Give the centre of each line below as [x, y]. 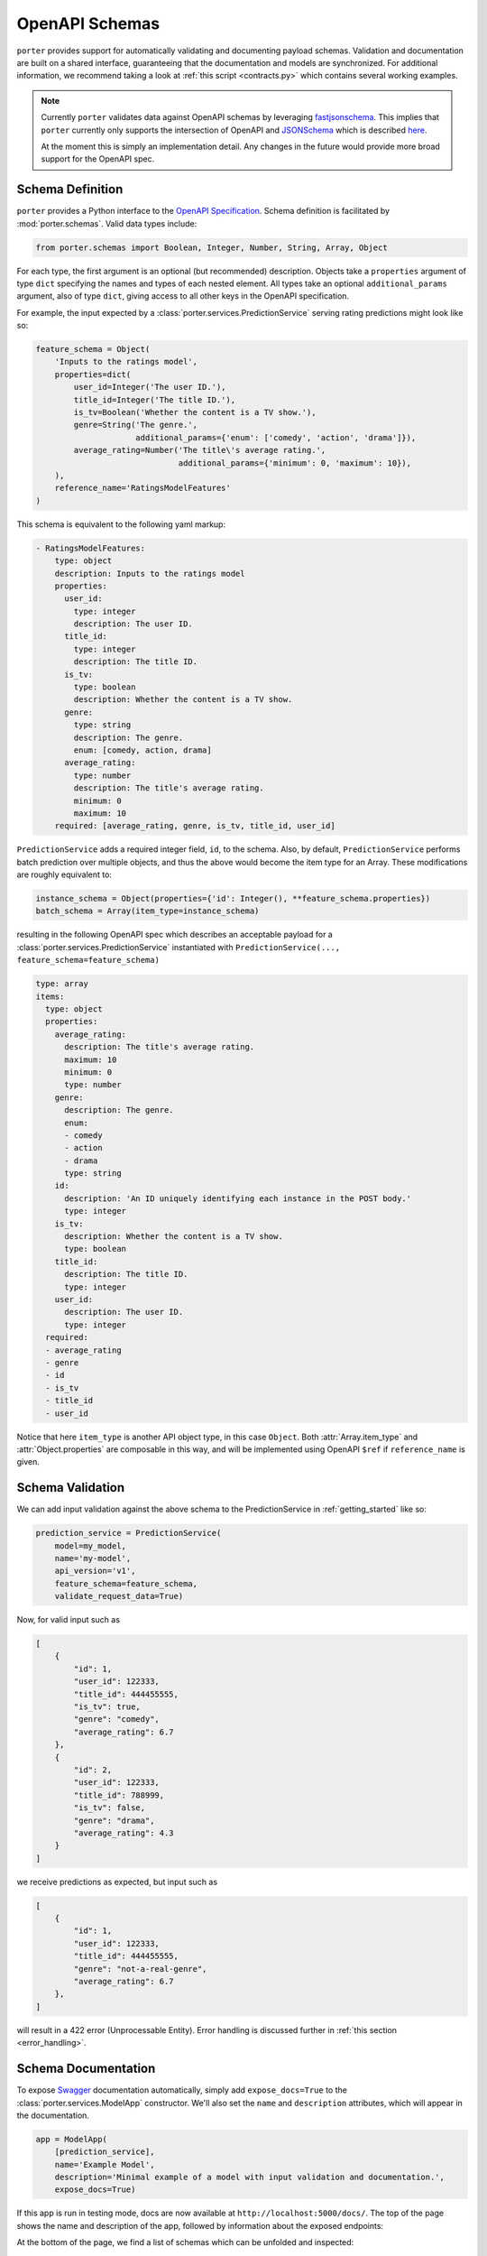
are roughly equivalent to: [64, 874]
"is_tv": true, [107, 1707]
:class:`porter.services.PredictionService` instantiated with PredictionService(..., [179, 947]
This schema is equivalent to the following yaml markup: [121, 524]
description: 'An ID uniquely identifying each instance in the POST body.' [238, 1198]
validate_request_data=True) [119, 1596]
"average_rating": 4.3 [124, 1833]
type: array [62, 984]
